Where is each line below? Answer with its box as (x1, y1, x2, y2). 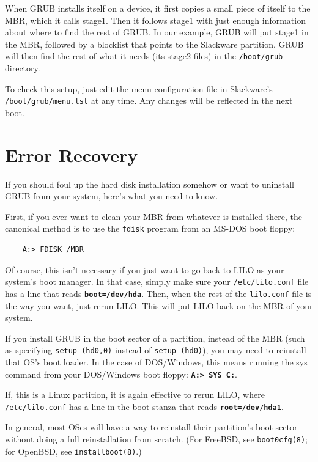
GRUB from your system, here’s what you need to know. (5, 189, 218, 202)
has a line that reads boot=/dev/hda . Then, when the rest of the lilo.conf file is (5, 287, 312, 299)
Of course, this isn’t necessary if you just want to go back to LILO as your (5, 263, 284, 276)
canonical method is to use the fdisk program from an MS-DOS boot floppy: (5, 222, 295, 235)
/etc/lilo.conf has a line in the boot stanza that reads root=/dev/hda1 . (5, 400, 284, 413)
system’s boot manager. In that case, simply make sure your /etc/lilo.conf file (5, 275, 309, 288)
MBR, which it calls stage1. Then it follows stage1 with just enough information (5, 13, 306, 26)
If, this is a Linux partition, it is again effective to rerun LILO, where (5, 388, 265, 401)
